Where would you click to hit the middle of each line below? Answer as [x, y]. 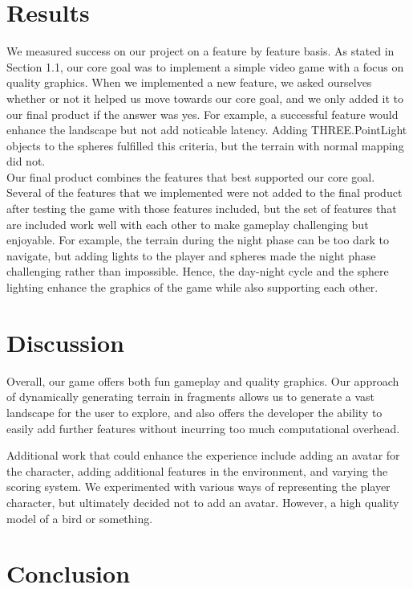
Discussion [65, 342]
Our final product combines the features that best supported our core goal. [191, 176]
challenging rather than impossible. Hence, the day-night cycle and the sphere [198, 271]
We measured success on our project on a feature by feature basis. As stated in [200, 51]
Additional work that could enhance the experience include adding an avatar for [203, 455]
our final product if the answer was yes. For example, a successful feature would [202, 114]
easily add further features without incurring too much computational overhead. [203, 428]
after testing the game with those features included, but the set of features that [202, 209]
